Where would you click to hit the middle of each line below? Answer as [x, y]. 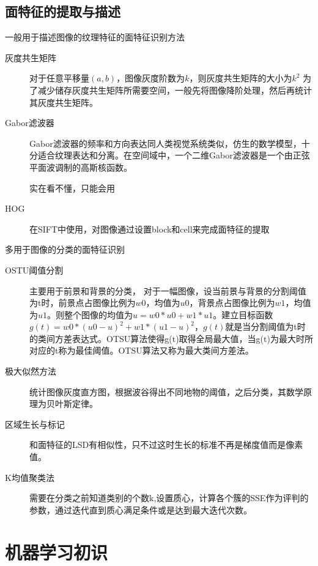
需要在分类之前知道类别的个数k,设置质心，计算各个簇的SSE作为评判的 [169, 498]
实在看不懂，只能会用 [72, 188]
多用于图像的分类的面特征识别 [65, 249]
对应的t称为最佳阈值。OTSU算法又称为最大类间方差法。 [142, 350]
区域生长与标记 [35, 424]
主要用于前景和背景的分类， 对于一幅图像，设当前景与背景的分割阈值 [168, 290]
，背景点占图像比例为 [232, 303]
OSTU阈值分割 [34, 270]
